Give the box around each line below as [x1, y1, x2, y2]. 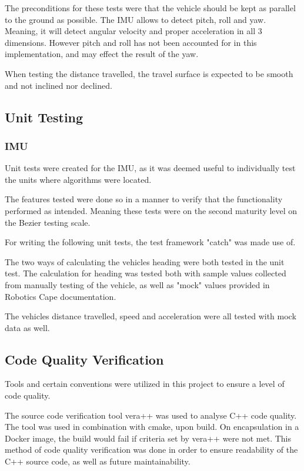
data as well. [5, 321, 50, 333]
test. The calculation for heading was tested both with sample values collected [5, 267, 286, 279]
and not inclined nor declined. [5, 79, 112, 91]
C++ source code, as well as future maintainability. [5, 455, 191, 467]
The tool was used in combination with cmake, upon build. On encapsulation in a [5, 420, 299, 433]
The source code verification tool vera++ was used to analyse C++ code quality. [5, 409, 297, 421]
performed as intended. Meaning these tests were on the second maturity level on [5, 204, 298, 216]
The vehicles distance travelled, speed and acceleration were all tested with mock [5, 310, 296, 322]
